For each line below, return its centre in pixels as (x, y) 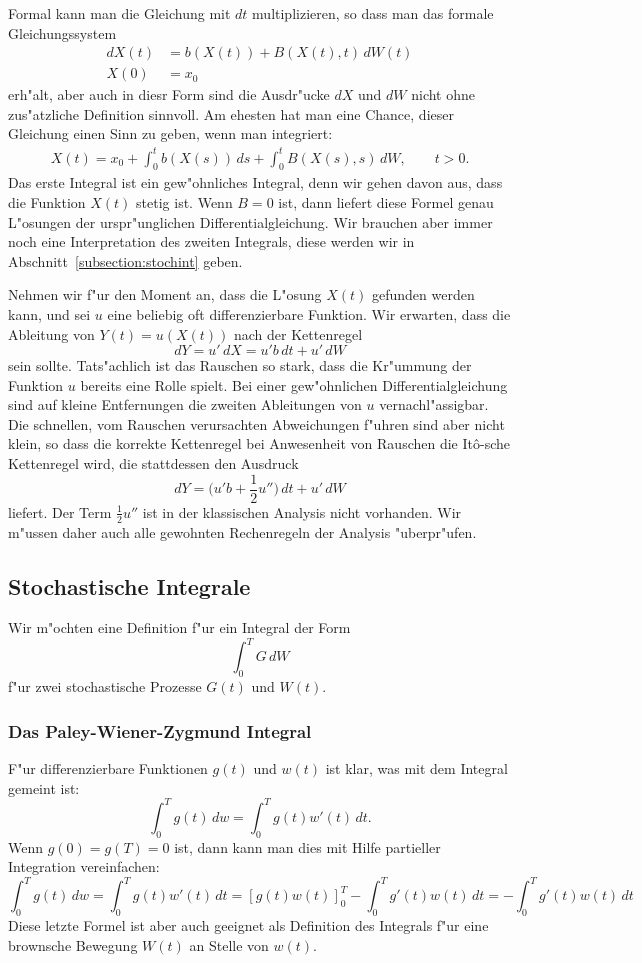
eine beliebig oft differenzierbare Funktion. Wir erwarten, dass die (309, 313)
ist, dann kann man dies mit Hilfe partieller (307, 846)
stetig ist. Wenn (184, 201)
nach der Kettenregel (298, 333)
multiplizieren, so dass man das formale (373, 13)
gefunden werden (423, 294)
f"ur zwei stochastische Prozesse (105, 686)
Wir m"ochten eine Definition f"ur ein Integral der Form (179, 627)
